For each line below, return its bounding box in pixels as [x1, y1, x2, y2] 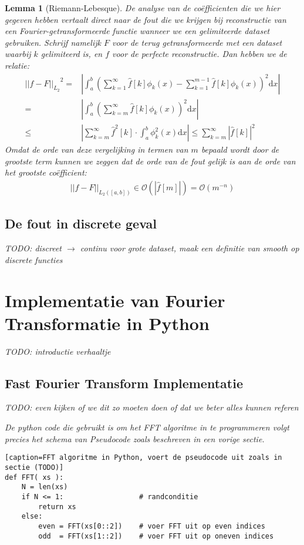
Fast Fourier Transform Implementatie [5, 374, 243, 392]
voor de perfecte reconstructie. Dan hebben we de [112, 48, 287, 60]
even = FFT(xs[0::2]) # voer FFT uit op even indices [38, 522, 265, 530]
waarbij [5, 48, 31, 60]
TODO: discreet [5, 242, 62, 254]
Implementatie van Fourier [5, 288, 225, 312]
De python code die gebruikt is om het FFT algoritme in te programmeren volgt [5, 421, 289, 433]
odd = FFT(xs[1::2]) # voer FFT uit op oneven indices [38, 531, 274, 540]
